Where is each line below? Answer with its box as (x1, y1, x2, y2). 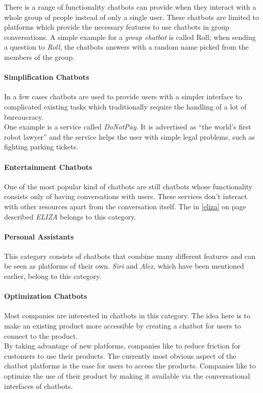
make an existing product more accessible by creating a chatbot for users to (4, 320, 241, 331)
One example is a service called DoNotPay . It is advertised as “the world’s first (4, 121, 251, 132)
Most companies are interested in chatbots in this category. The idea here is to (4, 310, 251, 321)
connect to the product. (4, 330, 78, 341)
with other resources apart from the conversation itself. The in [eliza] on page (4, 201, 246, 211)
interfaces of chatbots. (4, 380, 73, 391)
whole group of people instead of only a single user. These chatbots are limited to (4, 11, 259, 22)
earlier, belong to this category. (4, 271, 102, 281)
